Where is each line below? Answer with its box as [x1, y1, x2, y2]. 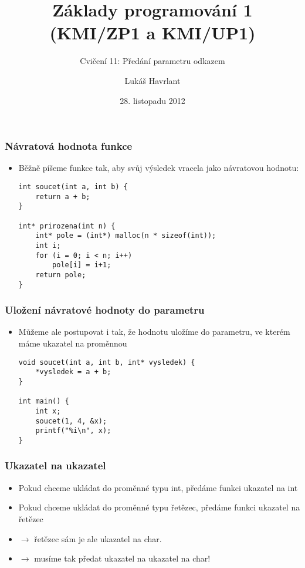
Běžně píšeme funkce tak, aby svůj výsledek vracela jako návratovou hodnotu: [18, 162, 299, 174]
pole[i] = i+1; [52, 261, 111, 270]
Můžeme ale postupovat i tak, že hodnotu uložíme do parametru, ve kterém [18, 325, 290, 338]
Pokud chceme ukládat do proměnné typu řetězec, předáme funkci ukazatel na [18, 501, 300, 513]
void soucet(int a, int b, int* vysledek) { [18, 358, 195, 367]
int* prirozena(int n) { [18, 221, 116, 230]
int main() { [18, 397, 69, 406]
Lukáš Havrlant [124, 74, 181, 86]
